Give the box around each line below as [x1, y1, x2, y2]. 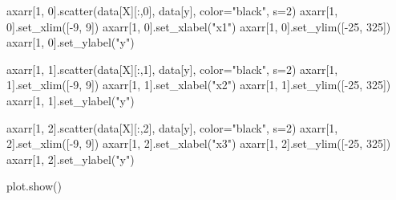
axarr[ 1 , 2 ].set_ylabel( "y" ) [6, 150, 135, 167]
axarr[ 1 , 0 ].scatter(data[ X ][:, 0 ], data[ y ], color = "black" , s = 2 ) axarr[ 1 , [6, 2, 338, 18]
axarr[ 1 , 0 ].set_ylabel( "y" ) [6, 34, 135, 51]
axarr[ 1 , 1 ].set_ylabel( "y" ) [6, 92, 135, 108]
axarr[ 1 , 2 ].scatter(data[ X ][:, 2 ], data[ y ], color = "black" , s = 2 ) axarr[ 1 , [6, 119, 338, 136]
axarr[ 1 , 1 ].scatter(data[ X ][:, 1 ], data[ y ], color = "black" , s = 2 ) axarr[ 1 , [6, 60, 338, 77]
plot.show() [6, 178, 62, 194]
